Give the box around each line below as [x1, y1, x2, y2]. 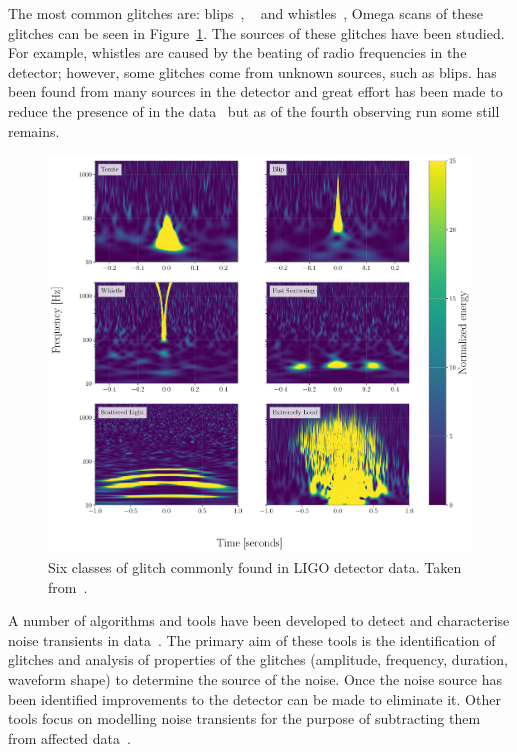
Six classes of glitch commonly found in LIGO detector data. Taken [48, 557, 462, 578]
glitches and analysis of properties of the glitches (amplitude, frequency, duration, [8, 649, 508, 670]
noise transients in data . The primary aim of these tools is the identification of [8, 629, 496, 650]
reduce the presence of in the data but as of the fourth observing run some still [8, 100, 500, 121]
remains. [8, 120, 60, 141]
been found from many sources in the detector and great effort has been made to [8, 81, 503, 102]
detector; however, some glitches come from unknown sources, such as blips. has [8, 61, 497, 82]
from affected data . [8, 727, 131, 748]
